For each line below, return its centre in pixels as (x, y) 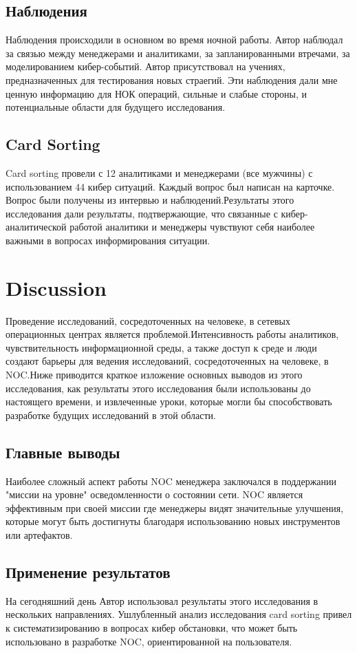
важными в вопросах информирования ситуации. (108, 240)
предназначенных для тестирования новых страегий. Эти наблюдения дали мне (172, 79)
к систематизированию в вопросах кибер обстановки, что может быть (152, 627)
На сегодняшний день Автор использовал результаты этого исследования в (162, 600)
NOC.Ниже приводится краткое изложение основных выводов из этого (154, 375)
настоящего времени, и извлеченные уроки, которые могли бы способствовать (169, 402)
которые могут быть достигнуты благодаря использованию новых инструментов (173, 521)
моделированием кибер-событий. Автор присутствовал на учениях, (145, 66)
